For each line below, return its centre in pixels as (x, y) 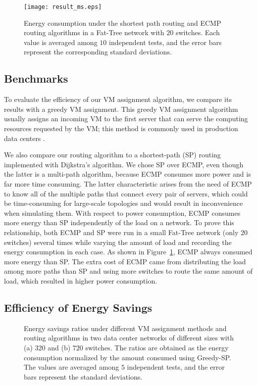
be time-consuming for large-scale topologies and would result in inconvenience (124, 203)
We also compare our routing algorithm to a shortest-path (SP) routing (112, 155)
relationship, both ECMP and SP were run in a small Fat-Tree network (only (121, 232)
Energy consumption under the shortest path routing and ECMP (123, 23)
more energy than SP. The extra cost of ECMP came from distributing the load (125, 261)
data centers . (25, 138)
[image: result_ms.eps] (63, 7)
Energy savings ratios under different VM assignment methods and (125, 328)
